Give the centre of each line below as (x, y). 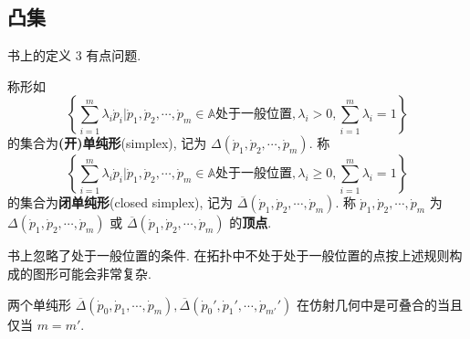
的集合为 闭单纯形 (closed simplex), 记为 (120, 202)
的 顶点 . (251, 222)
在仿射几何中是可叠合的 (366, 304)
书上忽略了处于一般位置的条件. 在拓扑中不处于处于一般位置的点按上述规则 (229, 255)
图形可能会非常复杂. (92, 273)
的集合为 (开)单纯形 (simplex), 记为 (107, 143)
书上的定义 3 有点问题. (74, 55)
